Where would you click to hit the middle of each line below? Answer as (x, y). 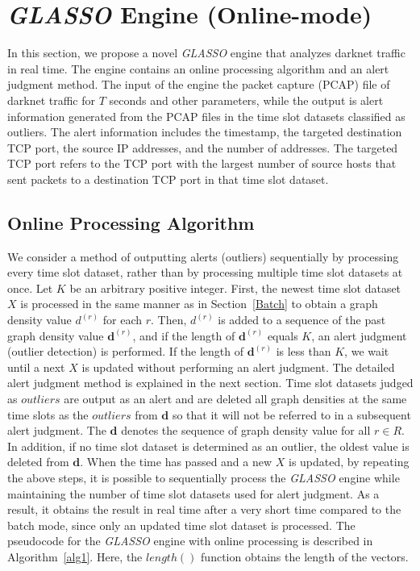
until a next (36, 367)
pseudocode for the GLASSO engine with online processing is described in (190, 541)
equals (283, 335)
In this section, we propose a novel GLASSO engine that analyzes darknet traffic (207, 53)
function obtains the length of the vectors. (305, 556)
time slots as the (48, 414)
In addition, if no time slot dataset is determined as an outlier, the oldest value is (208, 446)
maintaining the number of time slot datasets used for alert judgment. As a (193, 493)
